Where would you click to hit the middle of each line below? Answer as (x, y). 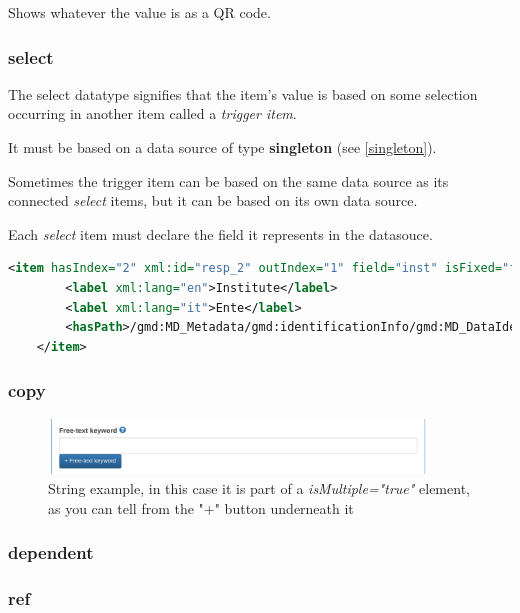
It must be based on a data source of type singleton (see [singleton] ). (222, 147)
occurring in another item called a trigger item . (152, 113)
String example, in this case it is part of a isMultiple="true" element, (259, 488)
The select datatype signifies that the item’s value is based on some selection (243, 93)
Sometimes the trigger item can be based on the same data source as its (228, 180)
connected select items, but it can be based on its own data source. (213, 200)
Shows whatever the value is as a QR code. (139, 12)
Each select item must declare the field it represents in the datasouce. (220, 233)
